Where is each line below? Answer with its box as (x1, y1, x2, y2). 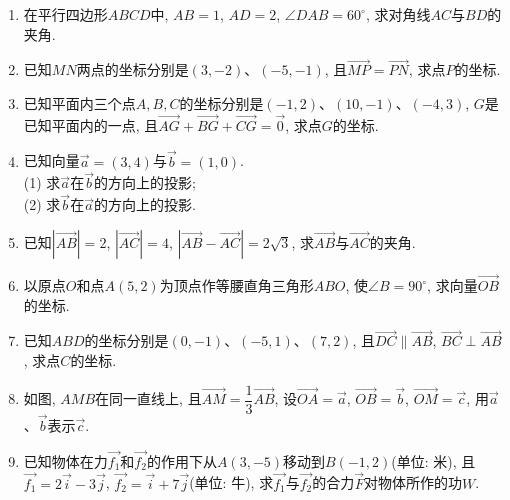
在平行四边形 (23, 4, 108, 24)
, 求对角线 (365, 4, 431, 24)
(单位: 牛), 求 (189, 472, 274, 493)
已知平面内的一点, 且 (23, 114, 159, 135)
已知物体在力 (23, 450, 108, 471)
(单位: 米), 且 (391, 450, 476, 471)
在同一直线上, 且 (95, 388, 202, 409)
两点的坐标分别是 (76, 59, 189, 80)
